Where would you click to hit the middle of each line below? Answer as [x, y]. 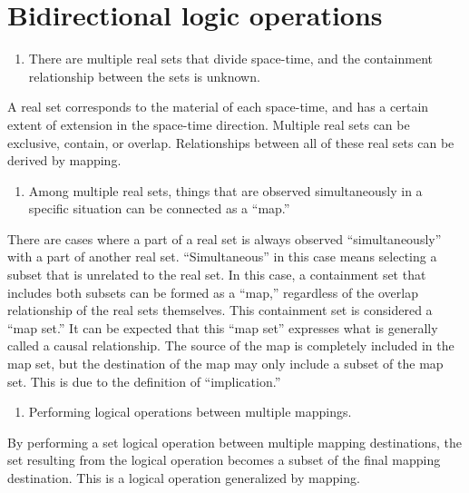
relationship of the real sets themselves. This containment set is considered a [220, 310]
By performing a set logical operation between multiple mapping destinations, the [235, 442]
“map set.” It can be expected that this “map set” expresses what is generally [223, 327]
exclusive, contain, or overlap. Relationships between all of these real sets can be [231, 142]
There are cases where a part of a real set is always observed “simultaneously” [225, 238]
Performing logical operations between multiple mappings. [190, 412]
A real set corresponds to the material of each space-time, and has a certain [218, 107]
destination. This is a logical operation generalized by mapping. [184, 478]
